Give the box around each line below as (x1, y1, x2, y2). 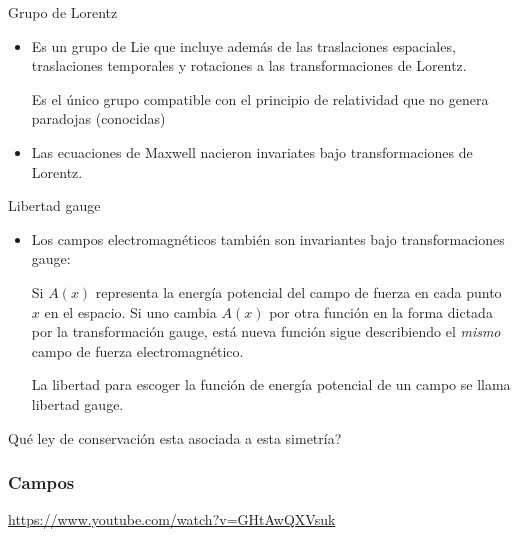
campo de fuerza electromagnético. (31, 340, 244, 361)
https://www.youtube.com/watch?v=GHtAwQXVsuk (8, 509, 336, 530)
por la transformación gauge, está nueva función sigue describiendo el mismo (31, 321, 501, 342)
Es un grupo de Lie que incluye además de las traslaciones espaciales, (31, 35, 456, 56)
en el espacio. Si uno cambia (44, 301, 217, 322)
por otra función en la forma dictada (269, 301, 493, 322)
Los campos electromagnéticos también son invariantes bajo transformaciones (31, 228, 505, 249)
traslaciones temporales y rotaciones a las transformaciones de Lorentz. (31, 55, 467, 76)
